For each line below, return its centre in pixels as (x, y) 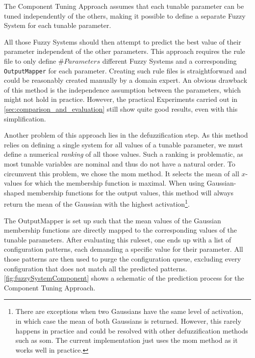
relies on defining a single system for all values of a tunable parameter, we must (124, 144)
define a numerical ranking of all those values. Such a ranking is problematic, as (124, 154)
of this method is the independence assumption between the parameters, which (123, 89)
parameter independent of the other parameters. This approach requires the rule (125, 51)
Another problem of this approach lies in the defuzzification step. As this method (126, 135)
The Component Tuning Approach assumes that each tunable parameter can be (124, 6)
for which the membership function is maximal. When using (114, 183)
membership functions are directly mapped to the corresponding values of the (120, 230)
